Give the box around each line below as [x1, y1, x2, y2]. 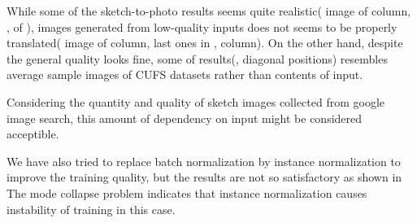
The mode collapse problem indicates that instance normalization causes [7, 184, 367, 201]
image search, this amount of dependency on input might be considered [7, 109, 363, 126]
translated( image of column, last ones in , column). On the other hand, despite [7, 34, 403, 51]
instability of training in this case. [7, 200, 176, 217]
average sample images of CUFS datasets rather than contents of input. [7, 66, 363, 83]
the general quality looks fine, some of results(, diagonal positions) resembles [7, 50, 388, 67]
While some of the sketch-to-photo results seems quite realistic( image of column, [7, 2, 411, 19]
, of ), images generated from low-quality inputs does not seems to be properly [7, 18, 397, 35]
